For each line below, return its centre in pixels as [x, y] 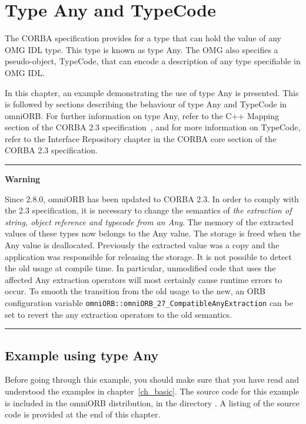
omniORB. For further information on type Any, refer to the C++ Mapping [142, 115]
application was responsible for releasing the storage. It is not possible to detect [149, 256]
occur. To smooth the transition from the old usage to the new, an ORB [135, 291]
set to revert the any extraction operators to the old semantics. [118, 314]
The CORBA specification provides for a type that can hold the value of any [143, 38]
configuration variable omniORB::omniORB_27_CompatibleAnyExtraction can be [149, 303]
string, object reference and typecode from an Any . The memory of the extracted [149, 221]
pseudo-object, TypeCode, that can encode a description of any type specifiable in [153, 61]
